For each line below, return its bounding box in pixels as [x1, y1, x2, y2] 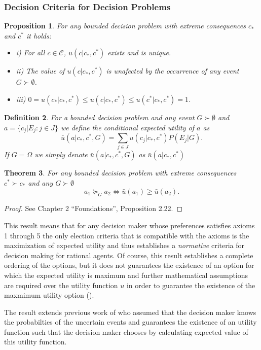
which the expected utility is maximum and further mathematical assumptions [4, 269, 248, 280]
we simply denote [34, 149, 88, 160]
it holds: [26, 30, 51, 41]
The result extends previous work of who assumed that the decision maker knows [4, 306, 256, 317]
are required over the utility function [4, 279, 118, 290]
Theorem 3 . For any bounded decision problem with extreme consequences [4, 167, 237, 178]
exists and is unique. [107, 47, 171, 58]
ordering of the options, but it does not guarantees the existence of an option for [4, 260, 254, 270]
